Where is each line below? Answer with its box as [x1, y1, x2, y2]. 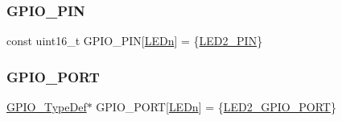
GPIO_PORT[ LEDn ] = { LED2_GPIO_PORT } [96, 98, 336, 115]
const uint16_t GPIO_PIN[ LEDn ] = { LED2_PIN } [6, 32, 263, 49]
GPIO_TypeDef [6, 98, 87, 115]
